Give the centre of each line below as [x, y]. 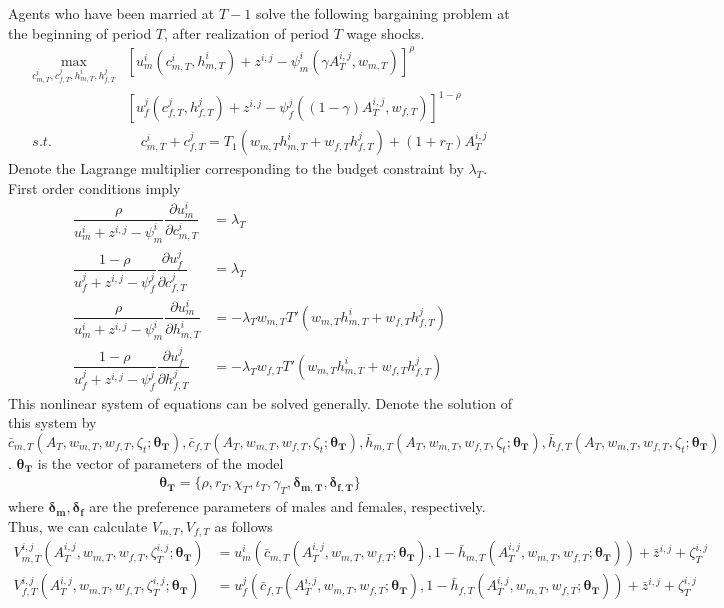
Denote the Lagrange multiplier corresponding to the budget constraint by [236, 168]
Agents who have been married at [111, 13]
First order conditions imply [94, 187]
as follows [243, 525]
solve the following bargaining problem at [382, 13]
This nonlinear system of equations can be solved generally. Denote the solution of [260, 402]
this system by [52, 422]
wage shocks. [385, 32]
